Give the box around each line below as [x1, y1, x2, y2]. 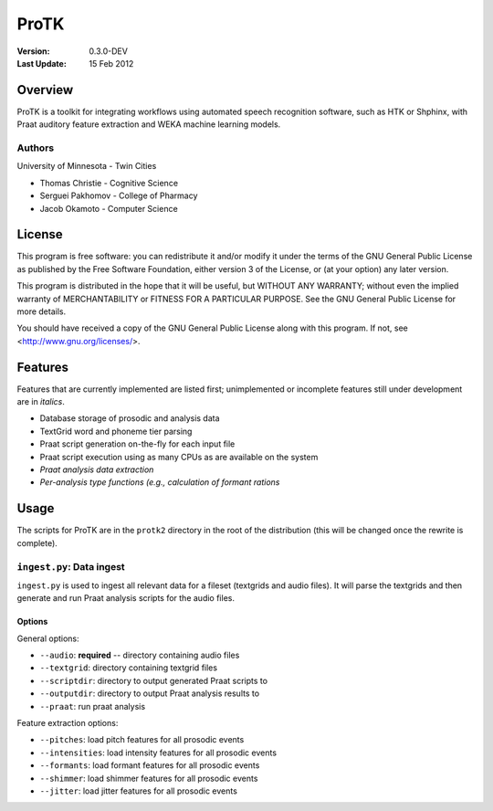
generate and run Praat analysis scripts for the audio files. [16, 593, 235, 604]
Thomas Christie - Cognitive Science [39, 177, 178, 188]
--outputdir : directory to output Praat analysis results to [39, 688, 260, 699]
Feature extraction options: [16, 718, 119, 728]
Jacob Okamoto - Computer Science [39, 203, 178, 214]
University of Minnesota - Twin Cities [16, 161, 157, 172]
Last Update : [16, 58, 68, 68]
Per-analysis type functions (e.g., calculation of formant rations [39, 477, 280, 488]
